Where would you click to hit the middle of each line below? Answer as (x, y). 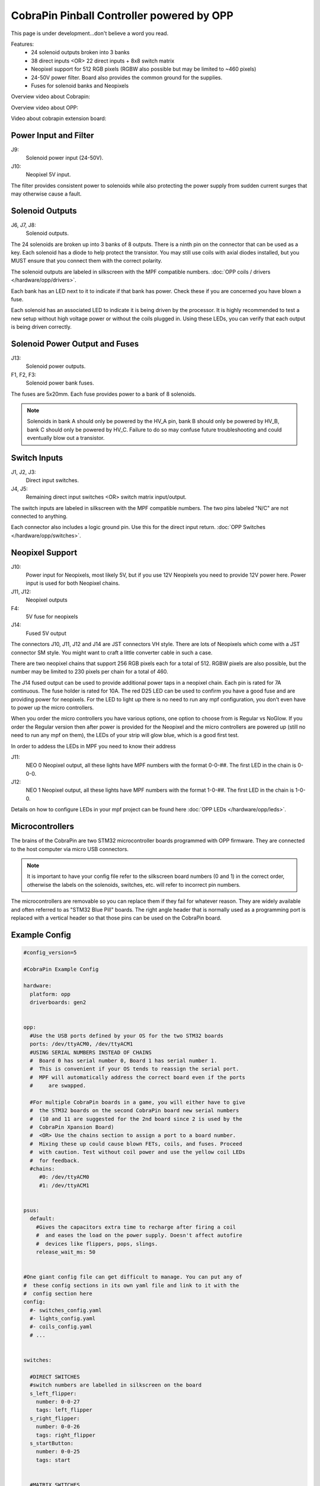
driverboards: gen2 (58, 1002)
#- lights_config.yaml (63, 1319)
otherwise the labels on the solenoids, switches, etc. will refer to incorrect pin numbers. (134, 884)
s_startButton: (52, 1443)
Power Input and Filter (52, 135)
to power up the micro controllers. (52, 707)
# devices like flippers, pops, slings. (97, 1243)
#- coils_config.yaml (61, 1327)
